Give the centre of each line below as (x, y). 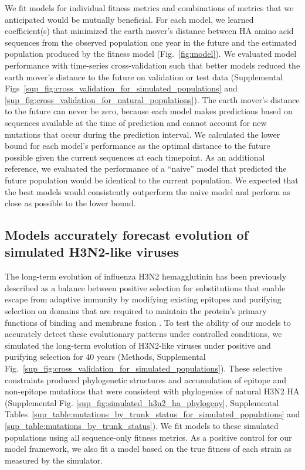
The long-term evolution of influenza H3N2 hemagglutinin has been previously (146, 276)
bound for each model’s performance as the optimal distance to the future (138, 146)
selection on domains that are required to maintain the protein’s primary (136, 311)
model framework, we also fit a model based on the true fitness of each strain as (148, 449)
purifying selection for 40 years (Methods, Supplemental (105, 357)
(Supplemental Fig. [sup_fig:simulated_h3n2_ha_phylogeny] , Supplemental (142, 402)
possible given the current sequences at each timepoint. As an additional (135, 157)
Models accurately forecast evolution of (127, 235)
